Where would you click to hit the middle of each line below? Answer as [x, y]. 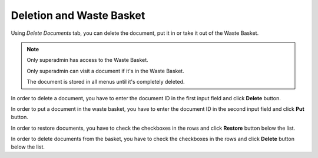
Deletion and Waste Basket [78, 15]
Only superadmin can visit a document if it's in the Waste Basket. [106, 71]
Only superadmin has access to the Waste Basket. [87, 60]
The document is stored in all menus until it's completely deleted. [106, 82]
